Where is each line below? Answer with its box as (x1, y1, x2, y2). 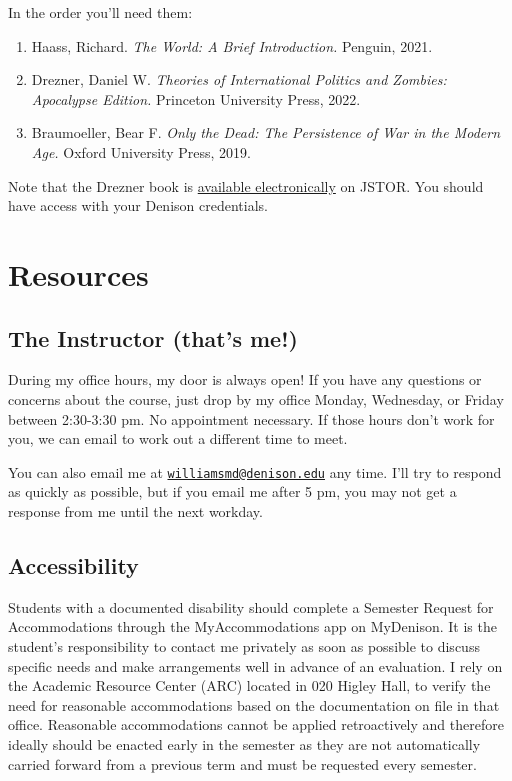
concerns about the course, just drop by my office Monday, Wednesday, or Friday (8, 388, 504, 409)
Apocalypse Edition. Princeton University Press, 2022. (31, 88, 361, 109)
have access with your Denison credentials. (8, 195, 268, 216)
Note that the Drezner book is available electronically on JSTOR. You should (8, 175, 484, 196)
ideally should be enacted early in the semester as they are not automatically (8, 733, 481, 754)
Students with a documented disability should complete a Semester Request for (8, 596, 494, 617)
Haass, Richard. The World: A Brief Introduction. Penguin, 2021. (31, 35, 433, 56)
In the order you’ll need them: (8, 2, 193, 22)
